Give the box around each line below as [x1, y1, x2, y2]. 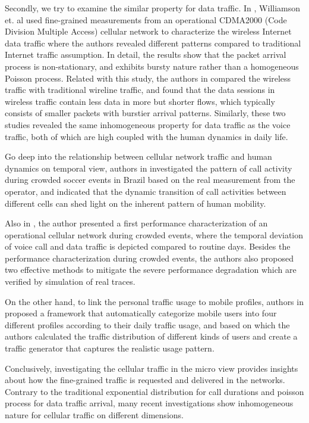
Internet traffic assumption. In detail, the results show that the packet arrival [5, 48, 286, 61]
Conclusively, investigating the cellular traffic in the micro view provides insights [5, 362, 298, 374]
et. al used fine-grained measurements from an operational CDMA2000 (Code [5, 13, 287, 26]
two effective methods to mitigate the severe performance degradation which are [5, 263, 297, 276]
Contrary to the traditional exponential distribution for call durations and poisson [5, 385, 304, 397]
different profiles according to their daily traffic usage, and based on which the [5, 318, 290, 331]
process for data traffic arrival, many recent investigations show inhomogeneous [5, 397, 294, 409]
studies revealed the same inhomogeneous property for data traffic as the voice [5, 118, 291, 130]
